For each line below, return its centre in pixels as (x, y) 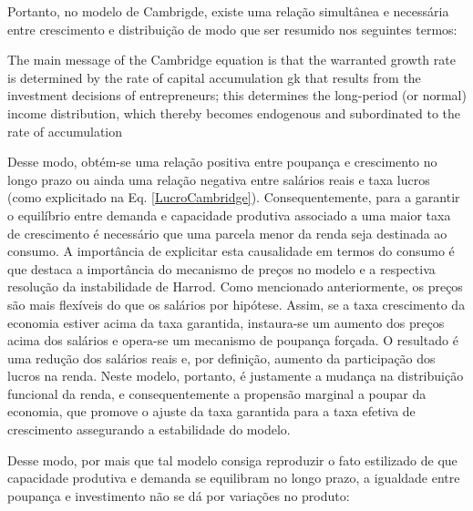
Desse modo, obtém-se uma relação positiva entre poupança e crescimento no (222, 162)
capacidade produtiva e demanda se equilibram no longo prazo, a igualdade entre (234, 478)
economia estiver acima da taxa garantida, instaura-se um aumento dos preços (226, 322)
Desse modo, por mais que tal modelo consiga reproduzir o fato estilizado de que (232, 460)
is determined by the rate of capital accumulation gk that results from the (214, 77)
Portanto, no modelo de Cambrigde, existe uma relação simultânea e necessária (228, 11)
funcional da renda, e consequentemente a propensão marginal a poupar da (217, 393)
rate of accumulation (65, 131)
